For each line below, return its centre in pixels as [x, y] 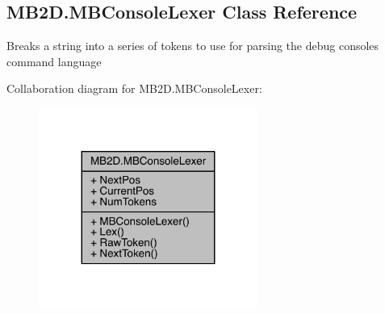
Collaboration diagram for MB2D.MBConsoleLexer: [134, 88]
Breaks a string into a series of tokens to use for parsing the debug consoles [193, 46]
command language [54, 61]
